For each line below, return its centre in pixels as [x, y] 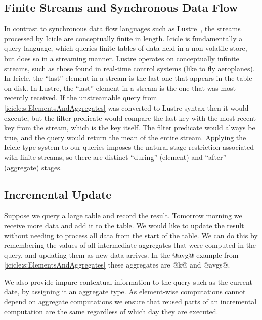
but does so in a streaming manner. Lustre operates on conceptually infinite [122, 58]
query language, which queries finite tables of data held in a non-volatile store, [126, 48]
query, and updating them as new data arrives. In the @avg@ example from [121, 255]
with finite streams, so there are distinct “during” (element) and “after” [115, 157]
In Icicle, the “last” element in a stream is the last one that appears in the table [128, 78]
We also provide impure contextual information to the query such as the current [128, 281]
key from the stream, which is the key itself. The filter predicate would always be [130, 127]
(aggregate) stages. [33, 167]
